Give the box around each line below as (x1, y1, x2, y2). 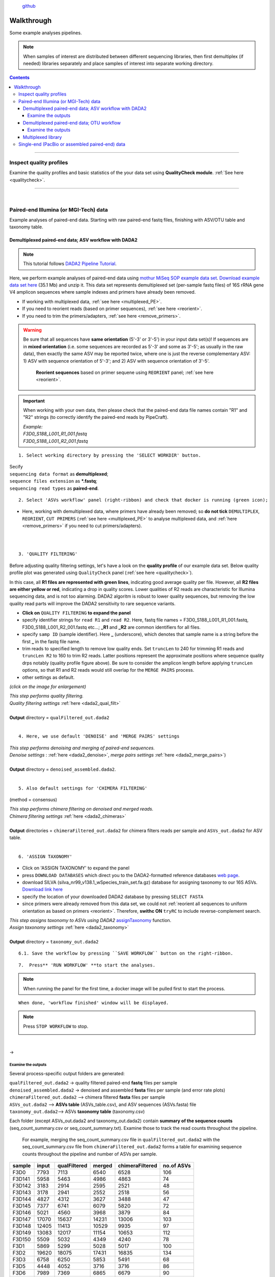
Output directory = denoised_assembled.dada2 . (9, 766, 117, 772)
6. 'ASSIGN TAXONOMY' (18, 854, 72, 859)
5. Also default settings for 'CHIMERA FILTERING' (18, 785, 148, 791)
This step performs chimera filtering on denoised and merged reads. (9, 806, 154, 812)
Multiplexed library (23, 134, 62, 140)
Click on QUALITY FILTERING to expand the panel (22, 610, 131, 616)
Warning (23, 327, 42, 333)
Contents (9, 75, 30, 81)
